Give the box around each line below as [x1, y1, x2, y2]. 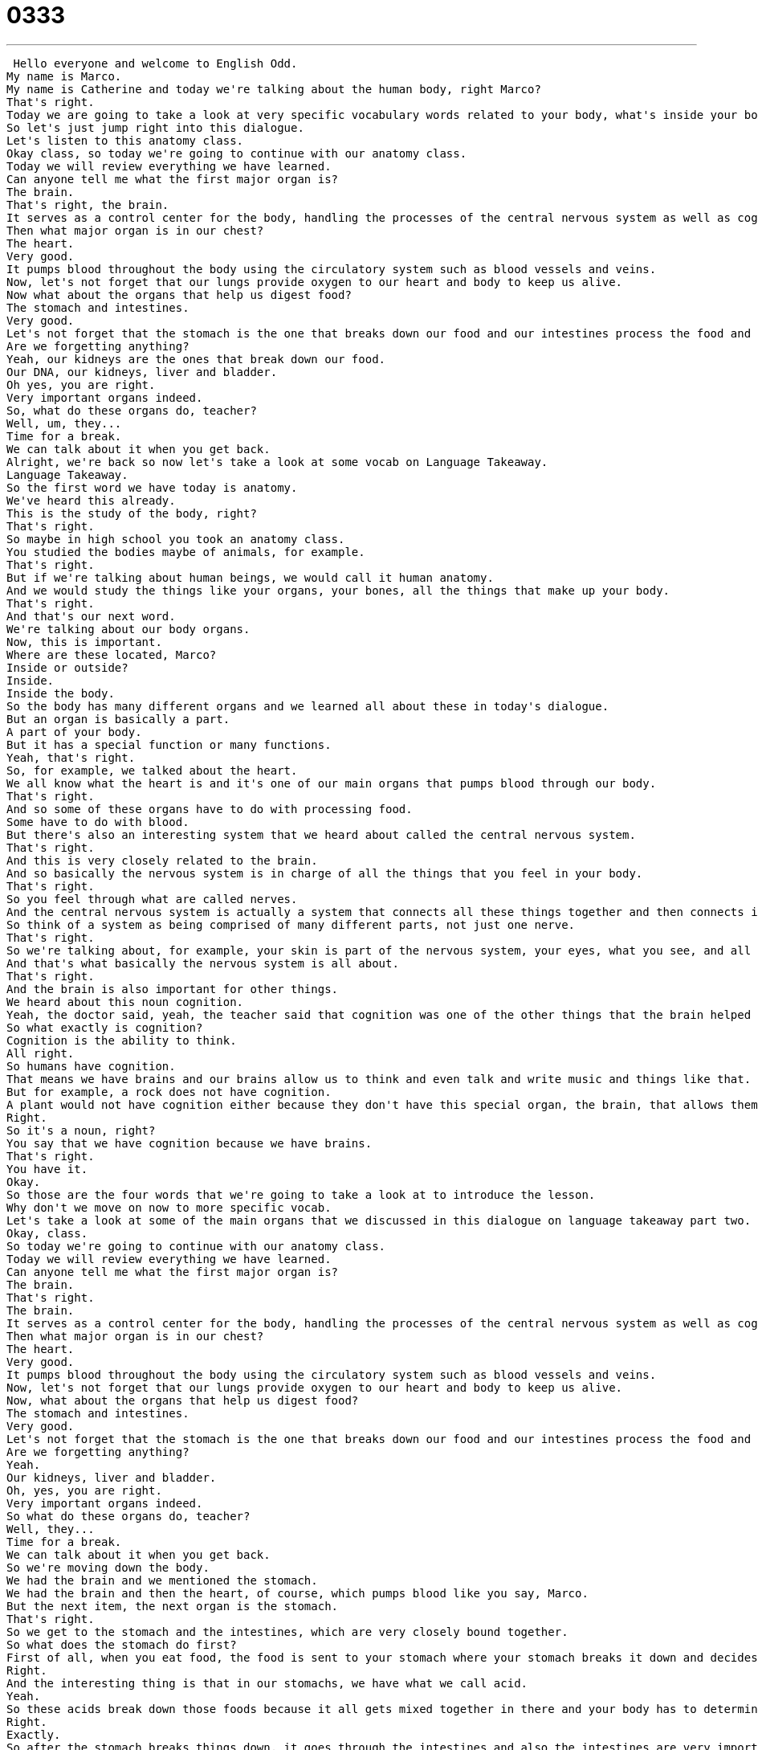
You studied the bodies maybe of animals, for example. [6, 545, 365, 558]
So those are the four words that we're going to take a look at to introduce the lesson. [6, 1188, 596, 1201]
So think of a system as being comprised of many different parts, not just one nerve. [6, 918, 576, 931]
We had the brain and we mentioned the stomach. [6, 1573, 318, 1587]
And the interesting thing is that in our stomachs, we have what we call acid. [6, 1676, 528, 1690]
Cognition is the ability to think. [6, 1033, 237, 1047]
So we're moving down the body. [6, 1560, 210, 1574]
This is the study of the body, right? [6, 506, 257, 520]
